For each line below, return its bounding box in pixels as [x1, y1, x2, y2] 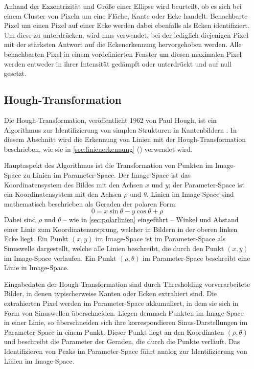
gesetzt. [4, 68, 26, 78]
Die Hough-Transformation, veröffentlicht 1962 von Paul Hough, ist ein [4, 115, 217, 125]
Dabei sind [4, 214, 36, 225]
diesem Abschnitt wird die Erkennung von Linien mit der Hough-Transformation [4, 134, 246, 144]
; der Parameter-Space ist [168, 179, 245, 189]
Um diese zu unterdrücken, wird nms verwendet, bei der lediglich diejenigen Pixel [4, 29, 249, 40]
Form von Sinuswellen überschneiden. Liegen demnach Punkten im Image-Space [4, 307, 244, 318]
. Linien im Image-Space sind [146, 189, 234, 199]
